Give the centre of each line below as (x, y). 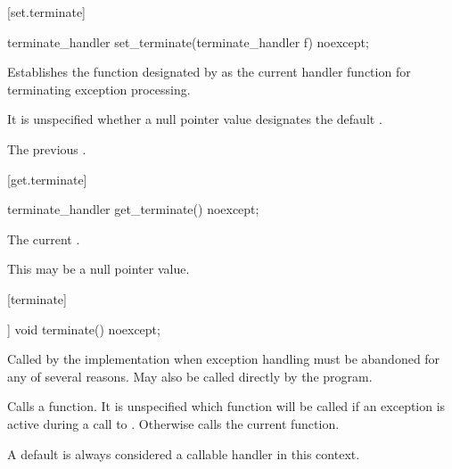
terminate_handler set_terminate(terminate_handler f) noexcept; (188, 41)
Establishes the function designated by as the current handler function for (209, 72)
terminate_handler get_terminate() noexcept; (133, 209)
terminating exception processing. (99, 89)
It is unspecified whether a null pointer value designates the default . (195, 119)
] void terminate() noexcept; (84, 329)
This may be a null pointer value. (99, 269)
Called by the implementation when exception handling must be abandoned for (224, 359)
